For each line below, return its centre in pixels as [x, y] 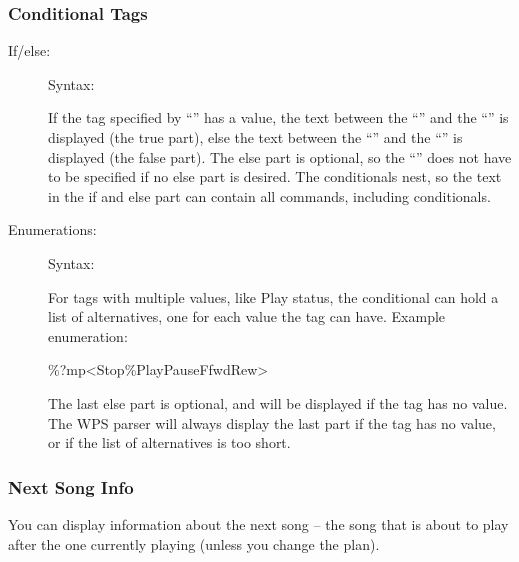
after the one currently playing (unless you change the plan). [194, 543]
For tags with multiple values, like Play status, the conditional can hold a [273, 296]
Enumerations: [52, 229]
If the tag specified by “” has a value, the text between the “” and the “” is [278, 117]
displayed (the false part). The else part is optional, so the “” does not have [280, 156]
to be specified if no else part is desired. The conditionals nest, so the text [275, 176]
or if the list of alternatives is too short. [169, 442]
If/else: [29, 50]
